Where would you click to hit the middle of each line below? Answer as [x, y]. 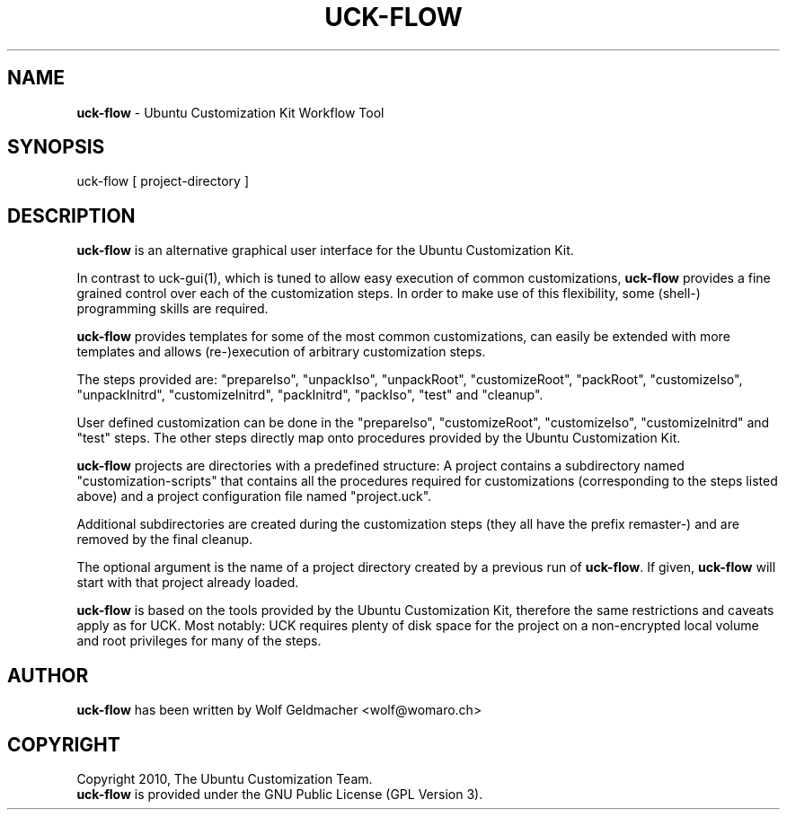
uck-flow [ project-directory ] [163, 181]
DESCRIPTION [71, 215]
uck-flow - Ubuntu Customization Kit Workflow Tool [230, 112]
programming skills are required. [172, 309]
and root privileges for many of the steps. [199, 641]
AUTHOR [48, 675]
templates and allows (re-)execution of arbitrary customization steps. [281, 352]
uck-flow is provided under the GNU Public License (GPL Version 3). [280, 794]
